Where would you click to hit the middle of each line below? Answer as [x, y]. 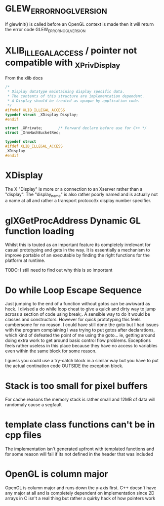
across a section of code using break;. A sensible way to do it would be [78, 314]
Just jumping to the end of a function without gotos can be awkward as [78, 304]
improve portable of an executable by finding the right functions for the [77, 255]
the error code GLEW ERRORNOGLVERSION [45, 30]
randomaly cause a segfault [33, 405]
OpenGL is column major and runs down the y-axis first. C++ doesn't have [81, 488]
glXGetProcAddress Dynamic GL [73, 221]
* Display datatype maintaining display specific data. [66, 92]
